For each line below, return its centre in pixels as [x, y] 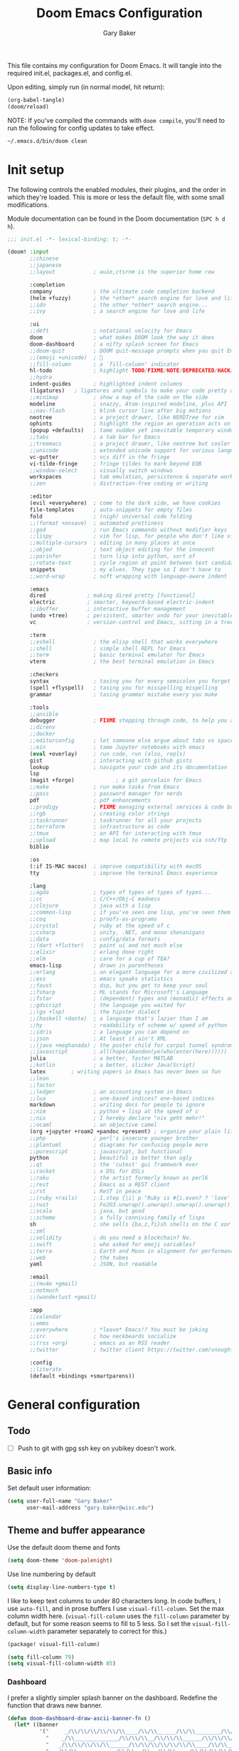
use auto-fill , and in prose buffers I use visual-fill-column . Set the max [116, 1608]
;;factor [42, 1085]
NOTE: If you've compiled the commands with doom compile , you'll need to [116, 120]
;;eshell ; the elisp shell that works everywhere [124, 642]
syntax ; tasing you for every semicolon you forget [130, 681]
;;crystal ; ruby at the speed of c [100, 925]
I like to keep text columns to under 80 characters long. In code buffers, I [114, 1600]
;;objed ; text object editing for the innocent [122, 550]
